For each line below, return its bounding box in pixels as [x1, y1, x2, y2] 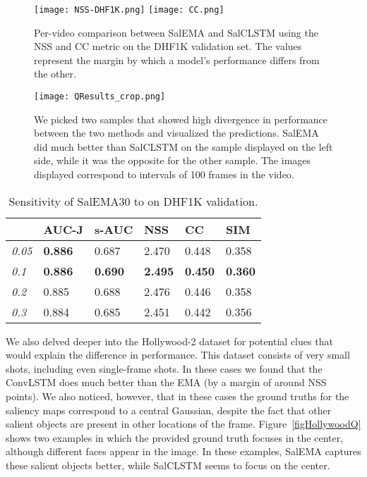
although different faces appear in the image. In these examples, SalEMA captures [6, 444, 361, 459]
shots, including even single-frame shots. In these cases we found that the [6, 361, 323, 376]
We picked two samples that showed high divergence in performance [34, 111, 328, 126]
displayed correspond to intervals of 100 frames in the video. [34, 167, 294, 182]
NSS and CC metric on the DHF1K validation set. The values [34, 39, 302, 54]
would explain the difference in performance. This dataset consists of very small [6, 347, 350, 362]
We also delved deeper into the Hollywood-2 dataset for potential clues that [6, 333, 333, 348]
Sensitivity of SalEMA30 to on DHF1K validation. [8, 192, 258, 209]
